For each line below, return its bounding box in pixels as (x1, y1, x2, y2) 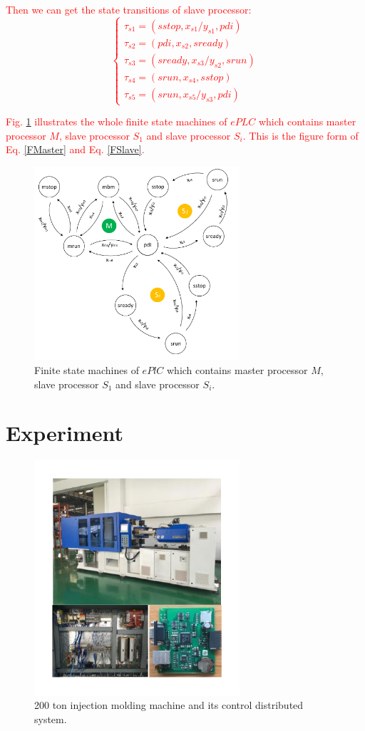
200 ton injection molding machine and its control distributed (34, 698, 304, 712)
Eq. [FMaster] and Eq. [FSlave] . (6, 142, 145, 157)
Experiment (6, 418, 124, 447)
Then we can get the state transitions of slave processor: (6, 2, 252, 16)
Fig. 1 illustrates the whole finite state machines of (6, 114, 227, 129)
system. (34, 712, 67, 727)
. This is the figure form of (242, 128, 359, 142)
